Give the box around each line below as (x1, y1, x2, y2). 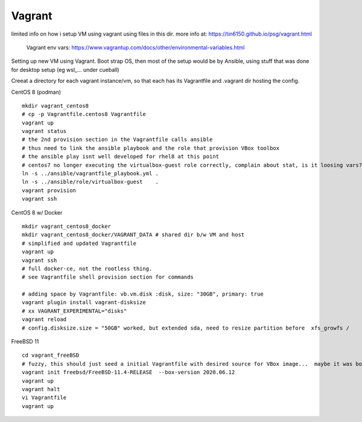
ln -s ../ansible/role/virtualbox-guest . (22, 178, 159, 186)
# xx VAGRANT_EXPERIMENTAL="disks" (22, 307, 127, 314)
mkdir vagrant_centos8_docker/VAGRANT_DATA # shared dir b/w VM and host (22, 232, 245, 238)
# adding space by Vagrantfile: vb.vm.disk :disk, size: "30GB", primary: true (22, 291, 264, 297)
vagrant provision (22, 187, 77, 193)
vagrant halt (22, 386, 60, 392)
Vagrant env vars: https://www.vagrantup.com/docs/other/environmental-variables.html (26, 44, 245, 51)
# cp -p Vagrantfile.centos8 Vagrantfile (22, 111, 146, 118)
